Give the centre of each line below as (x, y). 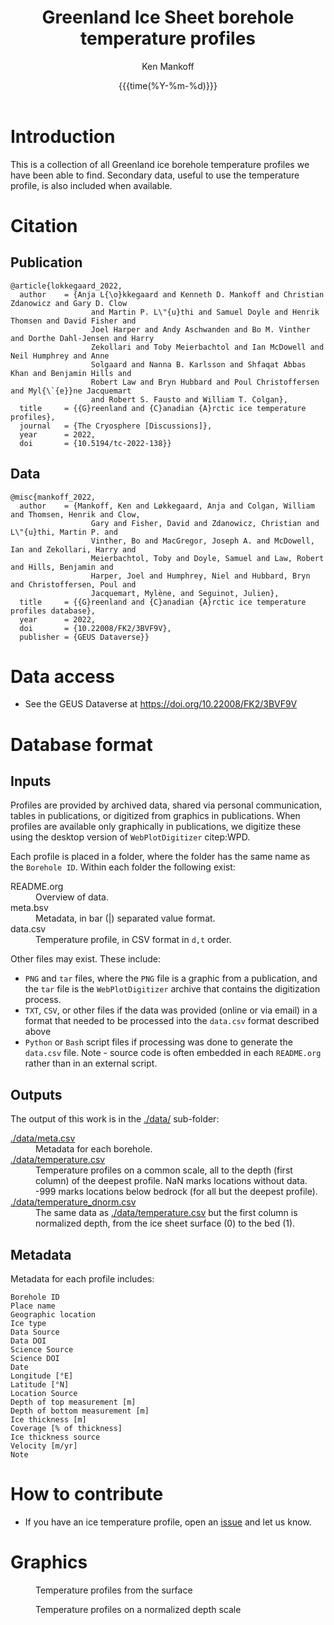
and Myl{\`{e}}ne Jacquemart (71, 391)
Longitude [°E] (42, 1376)
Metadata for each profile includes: (82, 1279)
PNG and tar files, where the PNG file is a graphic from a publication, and (171, 978)
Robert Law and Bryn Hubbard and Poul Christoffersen (205, 382)
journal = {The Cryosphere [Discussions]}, (116, 426)
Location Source (44, 1394)
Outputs (36, 1094)
